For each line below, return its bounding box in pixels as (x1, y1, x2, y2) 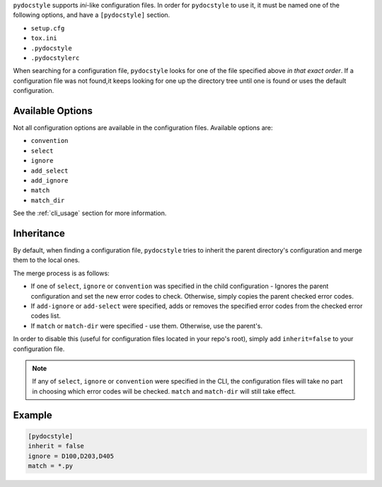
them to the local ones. (13, 256, 81, 265)
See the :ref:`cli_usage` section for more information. (13, 209, 167, 217)
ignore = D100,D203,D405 (28, 452, 115, 460)
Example (13, 409, 52, 421)
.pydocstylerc (30, 54, 80, 62)
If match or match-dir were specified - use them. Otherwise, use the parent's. (30, 321, 263, 330)
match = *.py (28, 462, 74, 470)
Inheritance (13, 227, 65, 239)
